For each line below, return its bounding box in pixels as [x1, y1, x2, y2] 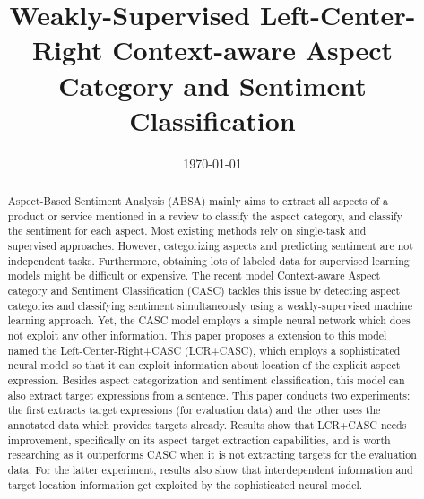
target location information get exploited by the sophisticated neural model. [7, 477, 363, 492]
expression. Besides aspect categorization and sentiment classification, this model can [7, 372, 405, 387]
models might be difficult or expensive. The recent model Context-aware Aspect [7, 268, 381, 283]
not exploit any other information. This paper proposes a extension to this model [7, 327, 387, 342]
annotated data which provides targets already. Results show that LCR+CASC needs [7, 417, 407, 432]
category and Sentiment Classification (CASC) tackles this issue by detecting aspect [7, 283, 401, 298]
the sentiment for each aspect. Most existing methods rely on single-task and [7, 223, 367, 238]
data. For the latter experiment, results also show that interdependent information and [7, 461, 413, 477]
